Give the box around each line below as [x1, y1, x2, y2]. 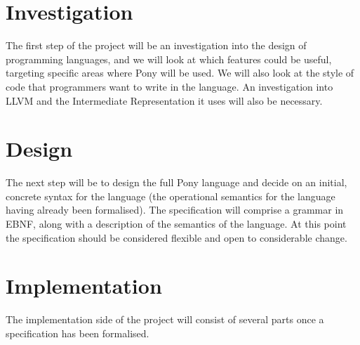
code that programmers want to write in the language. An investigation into [6, 79, 333, 93]
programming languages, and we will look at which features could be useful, [6, 51, 332, 66]
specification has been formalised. [6, 325, 149, 340]
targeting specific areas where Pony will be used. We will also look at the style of [6, 65, 354, 80]
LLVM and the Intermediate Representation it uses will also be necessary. [6, 93, 323, 108]
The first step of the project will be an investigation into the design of [6, 38, 307, 53]
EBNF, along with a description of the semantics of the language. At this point [6, 216, 347, 230]
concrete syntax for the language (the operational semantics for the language [6, 188, 335, 203]
